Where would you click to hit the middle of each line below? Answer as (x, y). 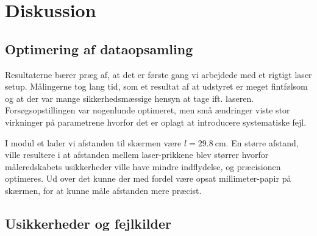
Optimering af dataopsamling (99, 48)
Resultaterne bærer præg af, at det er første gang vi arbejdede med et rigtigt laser (158, 74)
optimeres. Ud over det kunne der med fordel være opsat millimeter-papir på (148, 178)
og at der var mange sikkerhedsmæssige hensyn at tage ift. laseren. (130, 98)
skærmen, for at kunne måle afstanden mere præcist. (103, 190)
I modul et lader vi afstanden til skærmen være (93, 142)
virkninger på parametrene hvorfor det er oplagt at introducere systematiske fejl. (156, 122)
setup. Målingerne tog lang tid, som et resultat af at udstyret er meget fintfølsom (156, 86)
